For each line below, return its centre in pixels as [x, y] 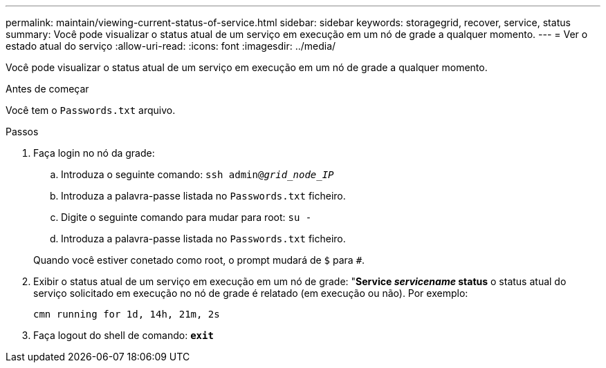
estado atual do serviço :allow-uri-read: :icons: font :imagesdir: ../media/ [171, 46]
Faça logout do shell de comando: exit [123, 335]
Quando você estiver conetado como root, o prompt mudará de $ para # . [199, 260]
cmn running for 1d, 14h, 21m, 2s [127, 314]
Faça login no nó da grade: [94, 153]
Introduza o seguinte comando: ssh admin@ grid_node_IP [198, 174]
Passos [22, 132]
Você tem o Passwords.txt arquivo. [91, 110]
